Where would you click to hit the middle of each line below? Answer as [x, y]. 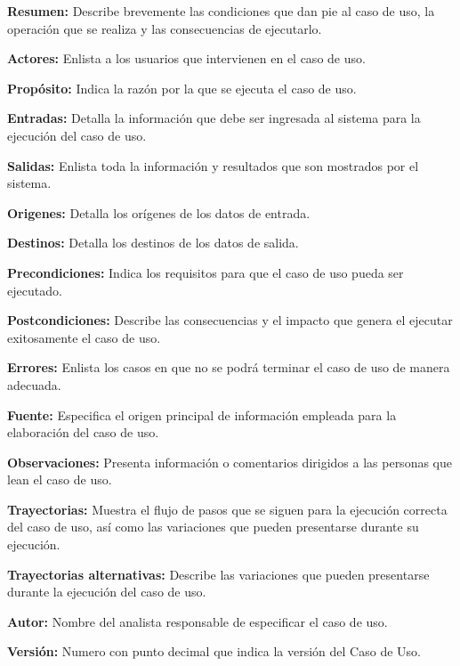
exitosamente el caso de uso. [84, 337]
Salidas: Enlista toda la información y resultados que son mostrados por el [213, 165]
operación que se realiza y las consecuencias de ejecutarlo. [165, 28]
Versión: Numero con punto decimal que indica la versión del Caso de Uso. [214, 651]
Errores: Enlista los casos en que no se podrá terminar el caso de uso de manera [229, 367]
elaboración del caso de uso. [83, 432]
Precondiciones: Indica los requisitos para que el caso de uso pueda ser [206, 272]
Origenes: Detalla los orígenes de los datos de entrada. [159, 212]
